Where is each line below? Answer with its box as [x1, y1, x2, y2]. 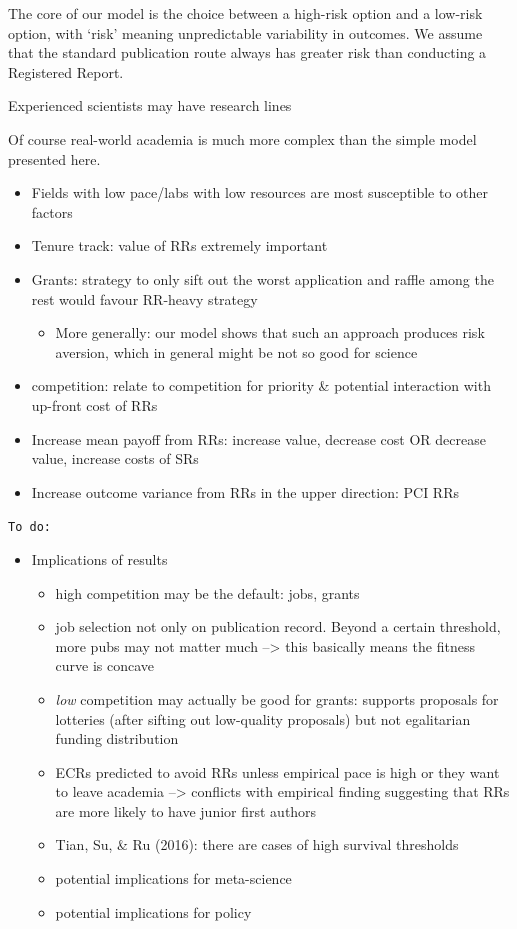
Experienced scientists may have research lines [8, 95, 292, 116]
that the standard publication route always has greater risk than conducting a [8, 42, 487, 63]
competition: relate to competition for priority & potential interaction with [31, 375, 491, 396]
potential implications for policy [55, 901, 252, 922]
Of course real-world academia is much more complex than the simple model [8, 128, 477, 149]
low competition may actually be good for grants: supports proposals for [55, 688, 499, 709]
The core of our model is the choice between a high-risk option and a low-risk [8, 3, 483, 23]
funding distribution [55, 728, 179, 749]
